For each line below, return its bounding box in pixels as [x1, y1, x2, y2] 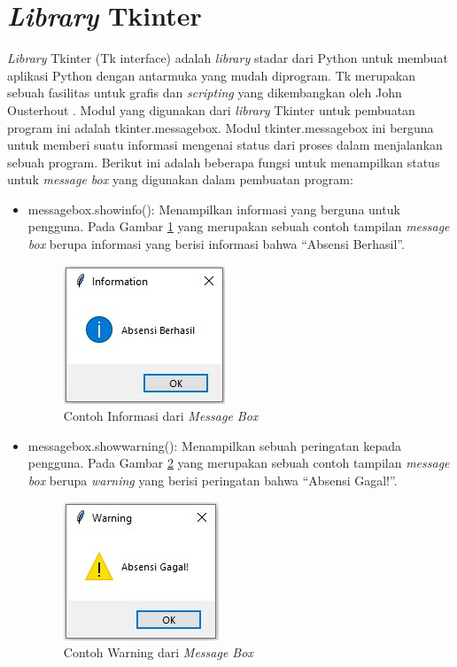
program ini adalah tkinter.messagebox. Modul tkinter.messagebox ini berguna [7, 118, 434, 136]
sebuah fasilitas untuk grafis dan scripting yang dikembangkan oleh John [7, 83, 402, 102]
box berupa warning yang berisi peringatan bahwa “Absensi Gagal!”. [27, 471, 398, 490]
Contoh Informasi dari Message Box [63, 407, 259, 425]
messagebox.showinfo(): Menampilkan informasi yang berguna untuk [27, 199, 400, 218]
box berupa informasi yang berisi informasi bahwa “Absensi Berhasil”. [27, 235, 405, 253]
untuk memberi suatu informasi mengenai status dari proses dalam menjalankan [7, 136, 443, 154]
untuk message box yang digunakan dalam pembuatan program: [7, 170, 353, 189]
